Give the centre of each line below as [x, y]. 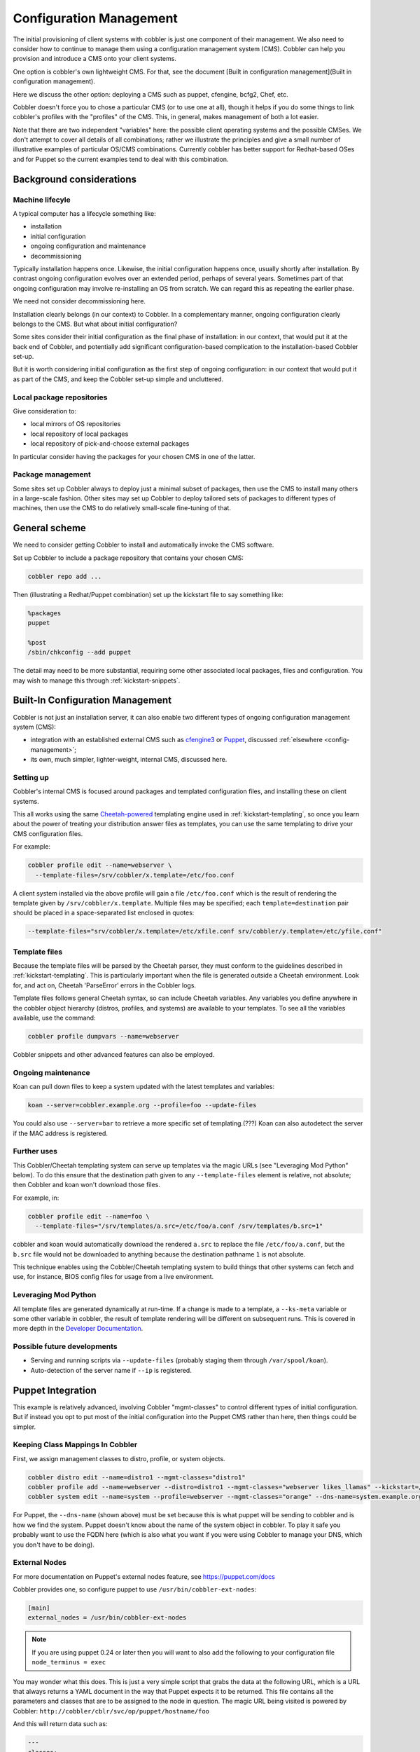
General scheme [50, 528]
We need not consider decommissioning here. [79, 301]
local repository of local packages [79, 434]
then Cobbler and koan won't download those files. [86, 1185]
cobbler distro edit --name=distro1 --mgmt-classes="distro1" [136, 1477]
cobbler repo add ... [65, 576]
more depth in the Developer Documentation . [78, 1329]
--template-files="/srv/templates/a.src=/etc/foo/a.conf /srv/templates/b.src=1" [179, 1226]
